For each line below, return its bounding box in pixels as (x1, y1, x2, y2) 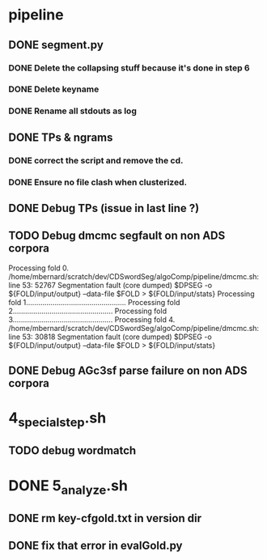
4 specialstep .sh (8, 409, 107, 430)
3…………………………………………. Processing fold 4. (8, 314, 176, 325)
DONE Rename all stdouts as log (8, 105, 138, 117)
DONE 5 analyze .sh (8, 476, 128, 498)
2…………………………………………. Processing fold (8, 306, 167, 316)
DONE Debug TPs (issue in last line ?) (8, 201, 200, 215)
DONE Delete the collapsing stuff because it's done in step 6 (8, 62, 250, 74)
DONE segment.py (8, 38, 104, 52)
